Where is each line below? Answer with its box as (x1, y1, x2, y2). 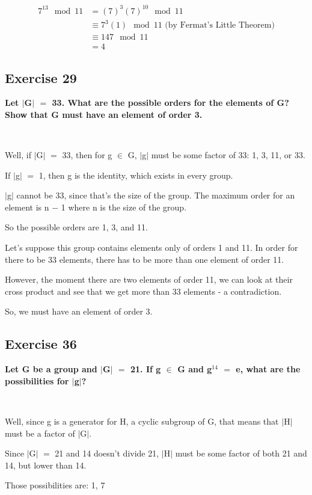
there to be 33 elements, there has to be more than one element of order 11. (5, 253, 284, 265)
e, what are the (236, 363, 301, 375)
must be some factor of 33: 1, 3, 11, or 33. (151, 149, 305, 161)
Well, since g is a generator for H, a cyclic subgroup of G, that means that (5, 415, 279, 428)
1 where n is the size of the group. (61, 200, 187, 213)
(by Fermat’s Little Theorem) (165, 21, 275, 30)
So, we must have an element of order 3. (5, 305, 153, 318)
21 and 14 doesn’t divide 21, (55, 447, 159, 460)
